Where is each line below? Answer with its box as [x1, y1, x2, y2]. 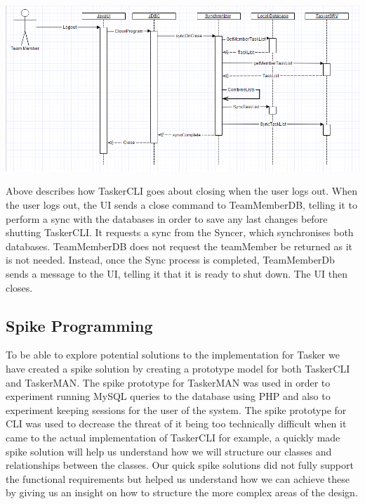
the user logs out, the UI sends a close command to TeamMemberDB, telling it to [6, 198, 357, 212]
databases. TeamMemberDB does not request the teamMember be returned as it [6, 238, 353, 253]
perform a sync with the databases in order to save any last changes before [6, 211, 328, 226]
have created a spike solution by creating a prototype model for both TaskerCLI [6, 361, 350, 375]
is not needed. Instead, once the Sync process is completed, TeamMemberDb [6, 252, 335, 267]
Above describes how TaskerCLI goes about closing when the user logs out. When [6, 183, 357, 198]
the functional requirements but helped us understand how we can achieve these [6, 471, 350, 486]
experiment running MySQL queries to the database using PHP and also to [6, 389, 331, 403]
